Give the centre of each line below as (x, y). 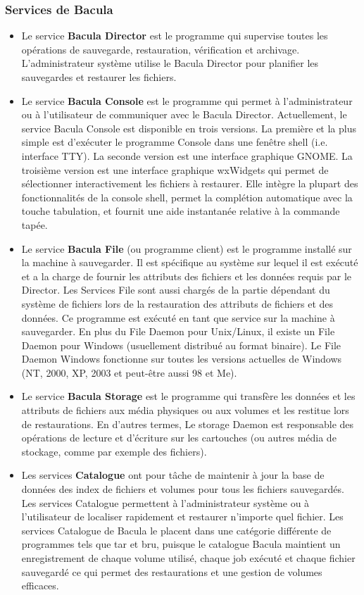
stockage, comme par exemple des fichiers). (114, 451)
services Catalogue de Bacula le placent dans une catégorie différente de (176, 530)
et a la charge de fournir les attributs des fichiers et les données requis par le (187, 276)
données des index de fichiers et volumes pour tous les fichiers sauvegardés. (183, 489)
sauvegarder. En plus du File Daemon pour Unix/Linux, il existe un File (178, 331)
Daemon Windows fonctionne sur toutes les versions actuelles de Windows (182, 359)
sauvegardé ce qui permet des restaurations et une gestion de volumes (172, 571)
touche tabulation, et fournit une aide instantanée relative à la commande (181, 211)
